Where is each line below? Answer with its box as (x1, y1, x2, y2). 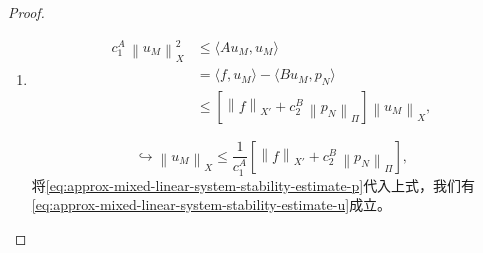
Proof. (8, 2, 45, 22)
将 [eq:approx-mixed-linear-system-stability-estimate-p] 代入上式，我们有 (31, 174, 476, 195)
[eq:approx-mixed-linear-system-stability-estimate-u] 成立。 (31, 194, 392, 215)
